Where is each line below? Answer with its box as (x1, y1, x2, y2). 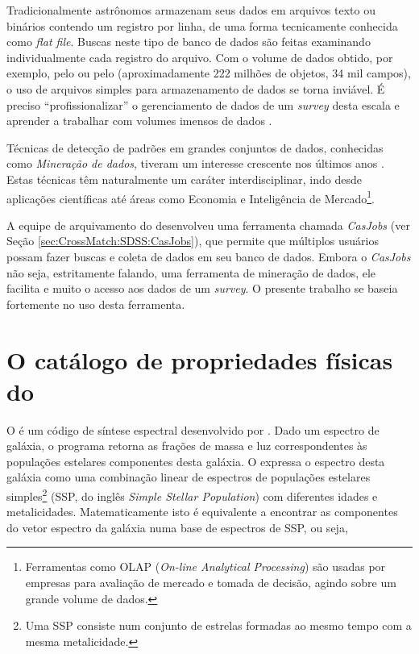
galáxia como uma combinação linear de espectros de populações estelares (6, 469, 371, 485)
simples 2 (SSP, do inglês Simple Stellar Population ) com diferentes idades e (6, 485, 378, 504)
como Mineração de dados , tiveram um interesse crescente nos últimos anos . (6, 155, 384, 172)
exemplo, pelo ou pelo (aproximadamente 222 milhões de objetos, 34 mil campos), (6, 65, 411, 81)
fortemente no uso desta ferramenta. (6, 295, 185, 312)
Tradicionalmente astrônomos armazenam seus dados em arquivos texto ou (6, 2, 375, 18)
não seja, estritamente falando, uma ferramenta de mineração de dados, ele (6, 264, 376, 281)
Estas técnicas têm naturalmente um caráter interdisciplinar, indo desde (6, 170, 362, 187)
